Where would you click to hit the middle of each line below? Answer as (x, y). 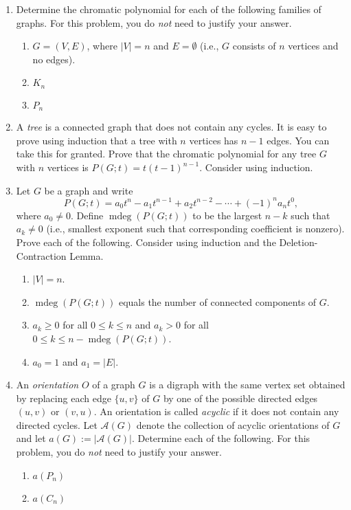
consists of (254, 46)
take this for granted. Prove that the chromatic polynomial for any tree (166, 154)
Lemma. (87, 255)
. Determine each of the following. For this (221, 438)
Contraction (41, 255)
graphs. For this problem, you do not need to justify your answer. (154, 22)
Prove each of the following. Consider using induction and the (146, 242)
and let (31, 438)
